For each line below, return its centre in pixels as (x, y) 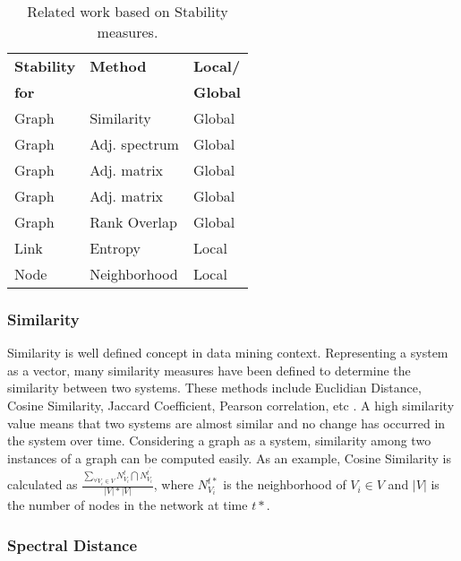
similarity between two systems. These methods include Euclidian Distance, (214, 388)
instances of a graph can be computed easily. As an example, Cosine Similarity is (229, 457)
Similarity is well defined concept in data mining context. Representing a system (228, 353)
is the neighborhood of (285, 484)
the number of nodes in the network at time (128, 505)
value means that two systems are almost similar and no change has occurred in (226, 423)
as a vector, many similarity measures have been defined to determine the (209, 370)
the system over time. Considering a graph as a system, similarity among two (219, 440)
